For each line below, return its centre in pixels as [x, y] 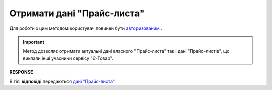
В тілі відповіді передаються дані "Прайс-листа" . [62, 81]
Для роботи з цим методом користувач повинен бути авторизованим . [86, 28]
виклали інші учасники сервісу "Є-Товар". [68, 58]
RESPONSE [21, 72]
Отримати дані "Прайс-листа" [77, 13]
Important [34, 42]
